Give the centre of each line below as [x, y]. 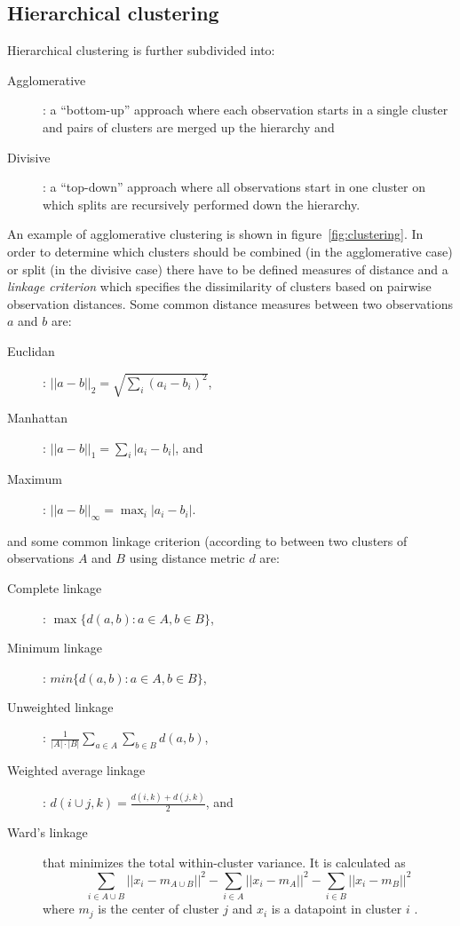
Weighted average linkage [76, 770]
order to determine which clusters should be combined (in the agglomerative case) [230, 251]
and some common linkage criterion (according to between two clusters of [207, 540]
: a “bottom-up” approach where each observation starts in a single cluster [246, 110]
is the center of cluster [159, 909]
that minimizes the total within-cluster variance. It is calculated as [224, 862]
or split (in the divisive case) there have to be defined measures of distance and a [228, 269]
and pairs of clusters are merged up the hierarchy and [189, 127]
